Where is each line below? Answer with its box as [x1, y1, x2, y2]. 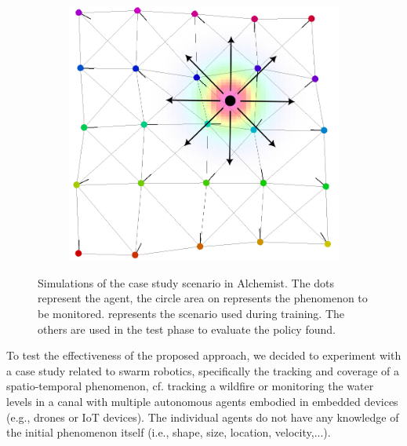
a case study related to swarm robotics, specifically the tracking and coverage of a [6, 362, 400, 378]
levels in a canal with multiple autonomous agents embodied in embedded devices [6, 393, 398, 409]
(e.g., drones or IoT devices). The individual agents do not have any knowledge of [6, 408, 399, 425]
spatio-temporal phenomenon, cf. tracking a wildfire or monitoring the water [6, 378, 374, 394]
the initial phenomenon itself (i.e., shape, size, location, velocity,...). [6, 424, 331, 441]
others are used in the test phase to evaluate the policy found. [38, 320, 336, 337]
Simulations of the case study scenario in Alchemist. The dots [38, 274, 335, 291]
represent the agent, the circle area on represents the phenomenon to [38, 290, 368, 306]
